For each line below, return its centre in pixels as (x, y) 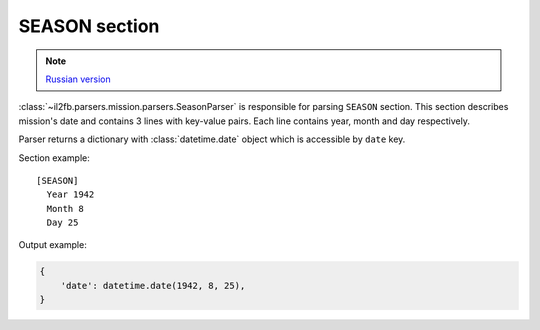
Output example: (52, 245)
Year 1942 (70, 194)
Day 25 (62, 223)
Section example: (54, 157)
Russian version (78, 79)
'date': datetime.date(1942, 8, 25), (153, 285)
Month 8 (65, 208)
